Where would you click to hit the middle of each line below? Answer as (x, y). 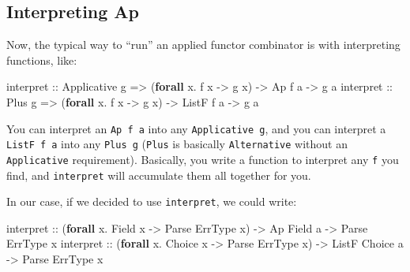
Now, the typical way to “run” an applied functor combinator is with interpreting (203, 45)
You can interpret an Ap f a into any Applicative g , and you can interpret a (196, 128)
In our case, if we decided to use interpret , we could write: (152, 201)
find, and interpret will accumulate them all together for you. (159, 175)
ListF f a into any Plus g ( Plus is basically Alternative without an (177, 144)
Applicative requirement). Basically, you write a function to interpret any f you (203, 159)
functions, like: (42, 60)
